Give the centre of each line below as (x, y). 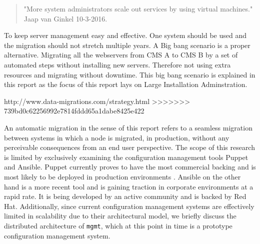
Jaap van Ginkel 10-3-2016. (65, 18)
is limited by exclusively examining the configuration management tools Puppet (126, 157)
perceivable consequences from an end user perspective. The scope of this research (129, 147)
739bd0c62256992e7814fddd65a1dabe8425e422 (74, 111)
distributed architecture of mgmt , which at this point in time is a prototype (118, 225)
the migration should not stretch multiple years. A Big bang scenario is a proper (127, 45)
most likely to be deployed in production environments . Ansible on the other (122, 176)
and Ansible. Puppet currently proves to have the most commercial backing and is (130, 167)
